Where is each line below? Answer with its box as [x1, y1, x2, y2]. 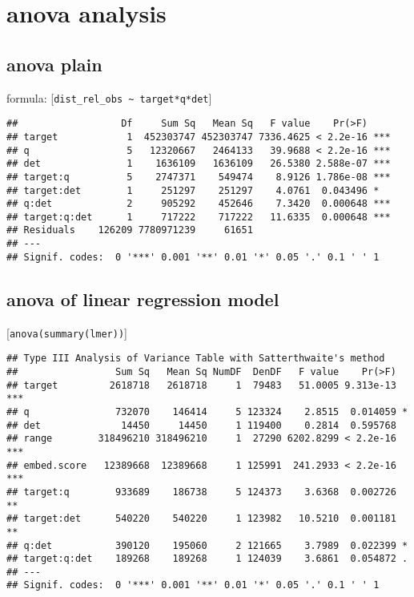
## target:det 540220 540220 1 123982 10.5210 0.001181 [6, 513, 396, 525]
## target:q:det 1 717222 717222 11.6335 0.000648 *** [6, 211, 391, 223]
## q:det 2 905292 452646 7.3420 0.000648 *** [6, 198, 391, 210]
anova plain [6, 51, 102, 76]
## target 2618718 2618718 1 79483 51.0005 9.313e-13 [6, 379, 396, 391]
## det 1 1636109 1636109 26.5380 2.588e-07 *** [6, 158, 391, 170]
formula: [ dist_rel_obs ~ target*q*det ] [6, 89, 212, 106]
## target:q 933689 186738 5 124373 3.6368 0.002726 [6, 486, 396, 498]
